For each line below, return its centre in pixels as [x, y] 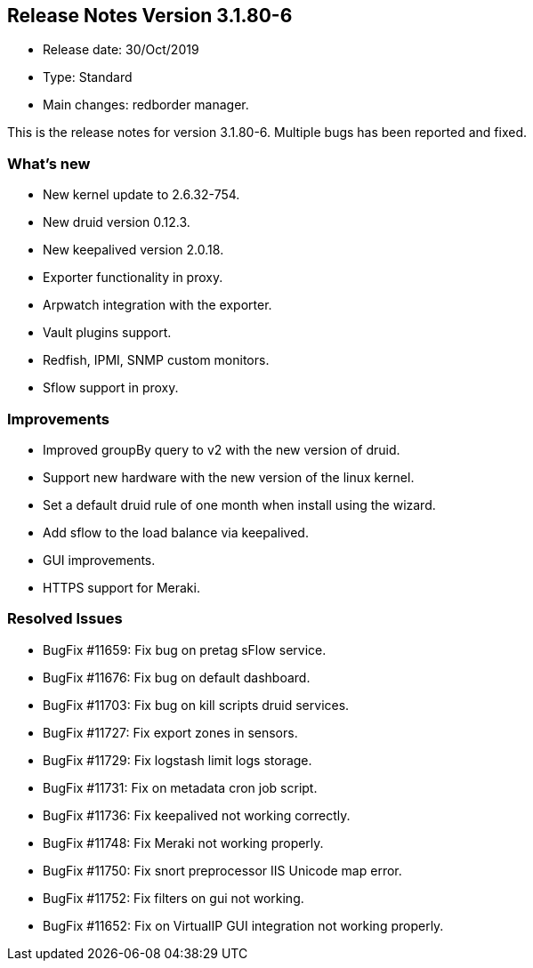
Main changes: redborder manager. [146, 105]
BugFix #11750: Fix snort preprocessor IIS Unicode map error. [222, 870]
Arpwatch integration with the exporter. [157, 305]
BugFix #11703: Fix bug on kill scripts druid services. [196, 705]
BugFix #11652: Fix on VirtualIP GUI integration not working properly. [243, 925]
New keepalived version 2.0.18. [133, 250]
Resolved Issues [65, 619]
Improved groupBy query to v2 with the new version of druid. [222, 449]
